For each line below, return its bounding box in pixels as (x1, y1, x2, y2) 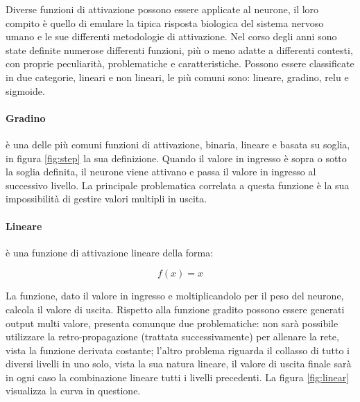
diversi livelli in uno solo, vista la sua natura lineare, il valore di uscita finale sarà (6, 356, 352, 371)
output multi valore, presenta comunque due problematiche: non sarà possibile (6, 315, 338, 330)
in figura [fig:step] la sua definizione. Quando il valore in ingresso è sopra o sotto (6, 150, 347, 165)
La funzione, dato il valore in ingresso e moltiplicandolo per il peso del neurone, (6, 288, 344, 303)
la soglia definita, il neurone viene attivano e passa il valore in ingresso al (6, 164, 316, 179)
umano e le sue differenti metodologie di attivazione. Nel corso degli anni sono (6, 29, 337, 44)
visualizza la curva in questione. (6, 383, 141, 398)
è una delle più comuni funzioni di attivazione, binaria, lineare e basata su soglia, (6, 137, 350, 151)
